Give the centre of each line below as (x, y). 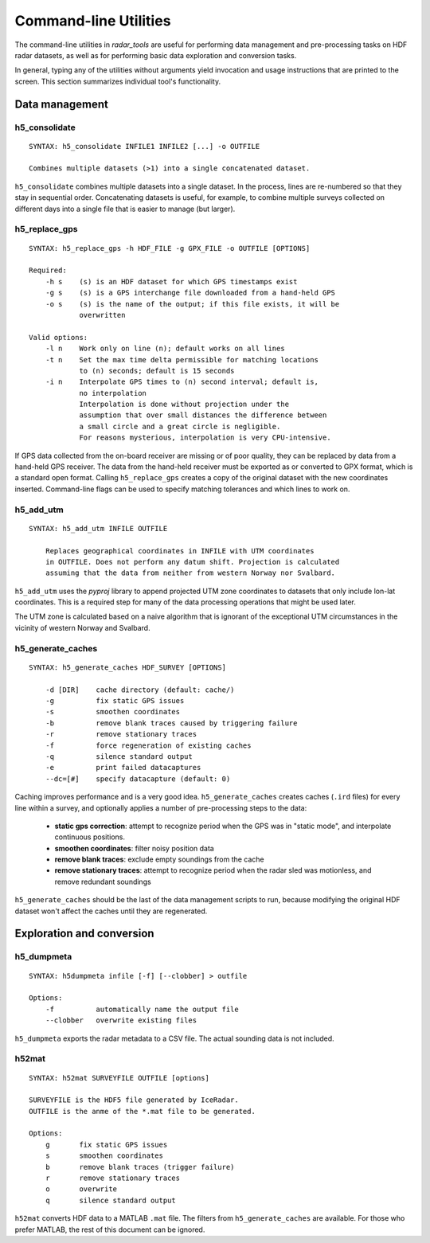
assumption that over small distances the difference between (203, 415)
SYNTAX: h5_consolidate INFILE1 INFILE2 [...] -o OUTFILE (145, 146)
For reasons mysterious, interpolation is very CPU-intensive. (205, 438)
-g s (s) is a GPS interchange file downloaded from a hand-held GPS (190, 293)
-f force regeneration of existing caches (148, 745)
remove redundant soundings (103, 881)
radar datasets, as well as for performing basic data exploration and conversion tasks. (156, 55)
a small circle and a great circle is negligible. (180, 426)
